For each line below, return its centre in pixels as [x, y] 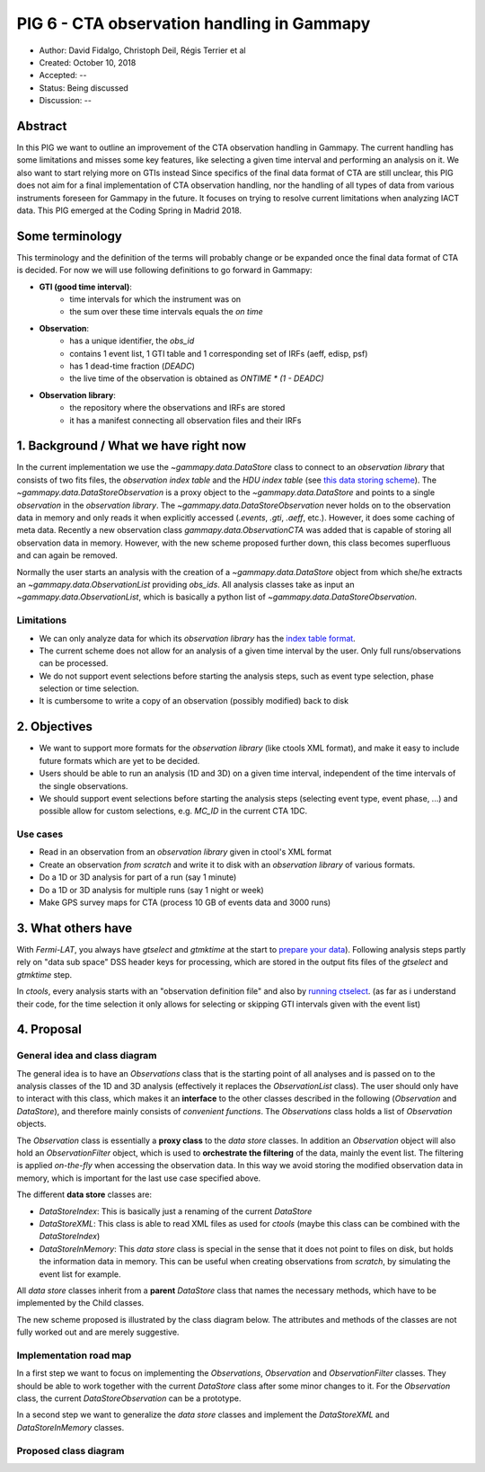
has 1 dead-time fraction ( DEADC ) [132, 366]
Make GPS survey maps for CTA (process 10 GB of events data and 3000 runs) [185, 902]
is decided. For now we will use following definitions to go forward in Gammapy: [165, 270]
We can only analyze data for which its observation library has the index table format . [198, 638]
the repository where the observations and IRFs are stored [177, 408]
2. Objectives [55, 727]
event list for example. [80, 1274]
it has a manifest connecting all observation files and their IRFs [185, 420]
